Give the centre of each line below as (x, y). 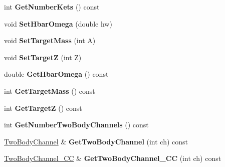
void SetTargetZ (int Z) (43, 57)
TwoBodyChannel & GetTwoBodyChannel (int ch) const (96, 141)
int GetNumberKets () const (52, 7)
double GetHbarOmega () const (56, 74)
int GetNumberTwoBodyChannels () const (76, 125)
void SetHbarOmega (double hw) (58, 23)
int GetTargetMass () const (50, 91)
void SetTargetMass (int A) (50, 40)
